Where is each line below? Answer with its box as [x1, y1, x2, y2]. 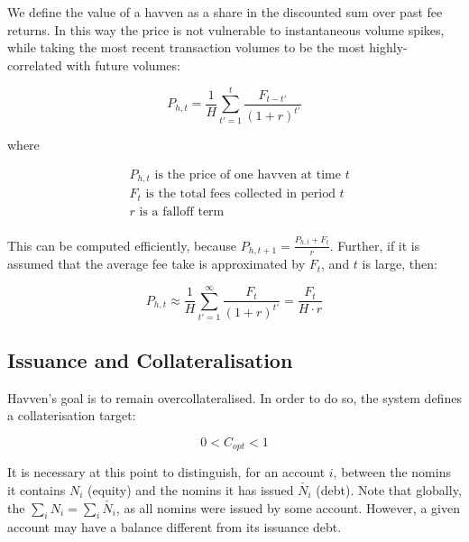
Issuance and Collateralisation [7, 345, 293, 373]
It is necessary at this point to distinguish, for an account [7, 463, 326, 482]
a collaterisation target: [7, 406, 136, 425]
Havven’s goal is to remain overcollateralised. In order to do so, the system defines [7, 388, 462, 407]
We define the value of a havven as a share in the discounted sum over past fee [7, 3, 443, 21]
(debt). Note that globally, [316, 480, 462, 499]
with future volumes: [66, 55, 180, 74]
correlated [7, 55, 62, 74]
